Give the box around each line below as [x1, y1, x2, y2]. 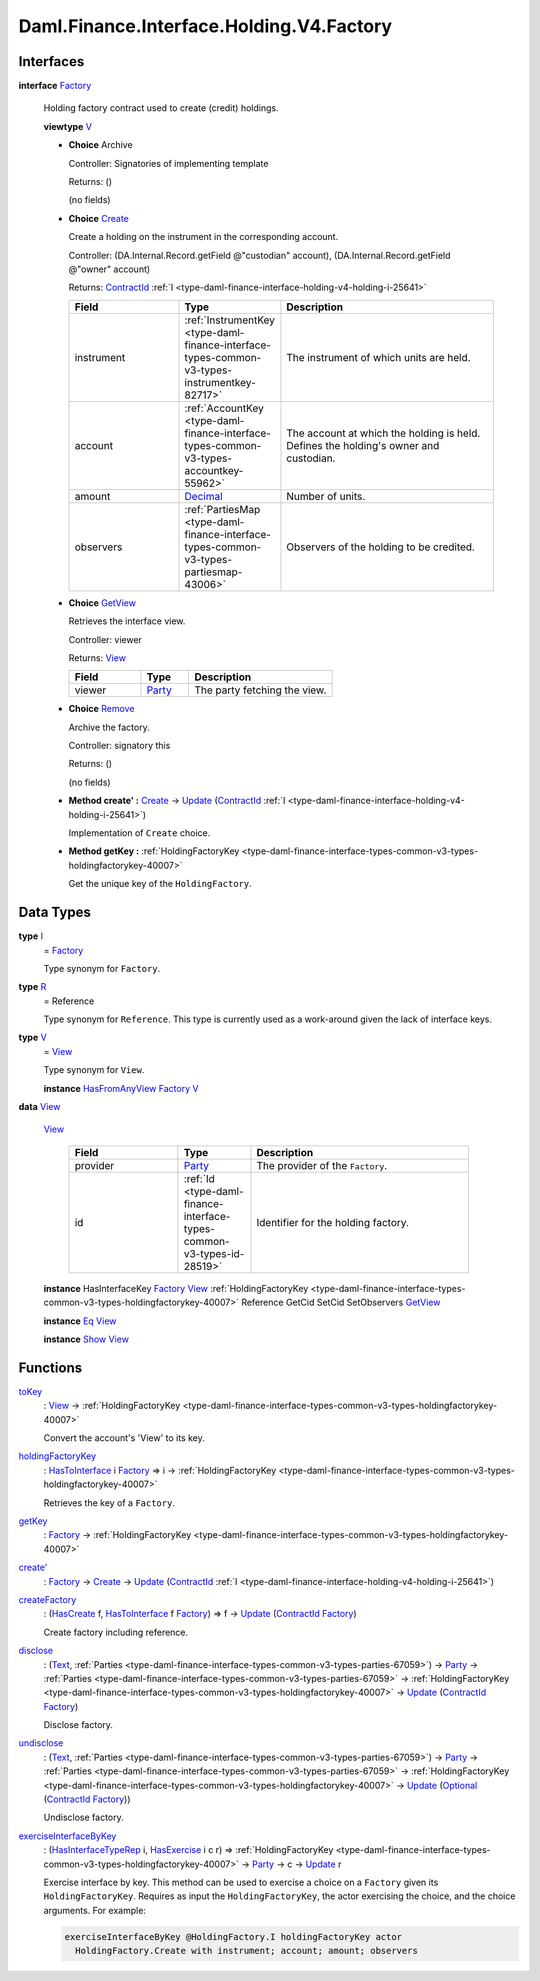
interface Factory [18, 80, 92, 92]
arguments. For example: [43, 1904, 147, 1916]
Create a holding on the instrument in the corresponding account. [68, 231, 339, 243]
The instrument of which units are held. [286, 350, 471, 364]
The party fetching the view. [194, 683, 327, 697]
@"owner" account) [68, 263, 151, 275]
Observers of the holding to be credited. [286, 540, 475, 554]
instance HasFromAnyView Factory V [43, 1082, 199, 1094]
